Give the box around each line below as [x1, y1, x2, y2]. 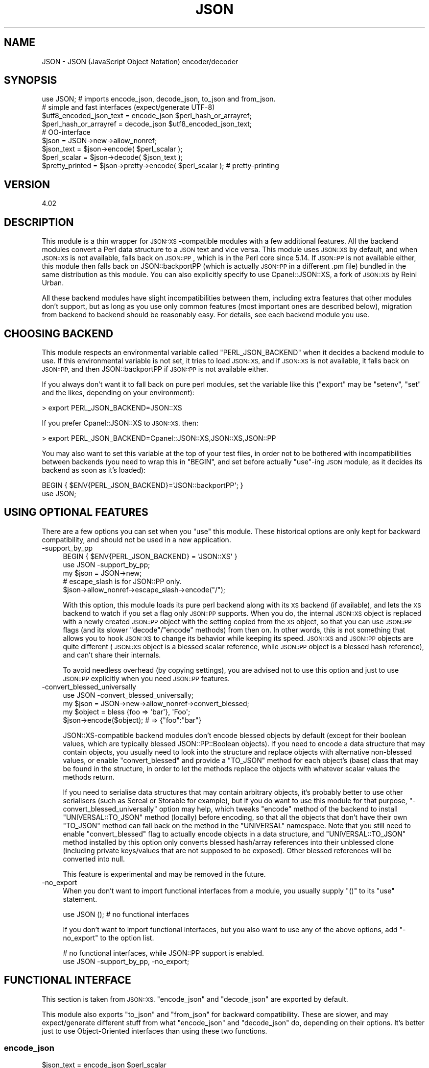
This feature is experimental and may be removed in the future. [63, 869, 266, 878]
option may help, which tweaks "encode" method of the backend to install [159, 804, 398, 813]
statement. [63, 894, 97, 903]
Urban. [42, 279, 64, 287]
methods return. [63, 772, 115, 781]
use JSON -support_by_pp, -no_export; [63, 957, 190, 966]
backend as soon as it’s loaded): [42, 465, 146, 474]
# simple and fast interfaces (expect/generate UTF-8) [42, 103, 215, 112]
